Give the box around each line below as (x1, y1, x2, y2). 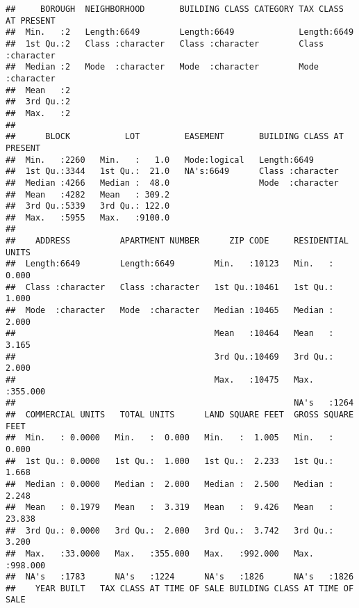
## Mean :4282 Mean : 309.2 (6, 189, 170, 200)
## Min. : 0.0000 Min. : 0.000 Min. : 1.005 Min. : (6, 433, 334, 443)
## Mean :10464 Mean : (6, 328, 334, 339)
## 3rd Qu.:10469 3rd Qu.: (6, 351, 334, 362)
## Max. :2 (6, 108, 71, 118)
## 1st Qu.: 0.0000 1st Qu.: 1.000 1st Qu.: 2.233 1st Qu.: (6, 456, 334, 466)
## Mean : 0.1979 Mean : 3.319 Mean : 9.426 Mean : (6, 502, 334, 513)
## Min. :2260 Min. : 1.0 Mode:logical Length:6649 (6, 154, 314, 165)
